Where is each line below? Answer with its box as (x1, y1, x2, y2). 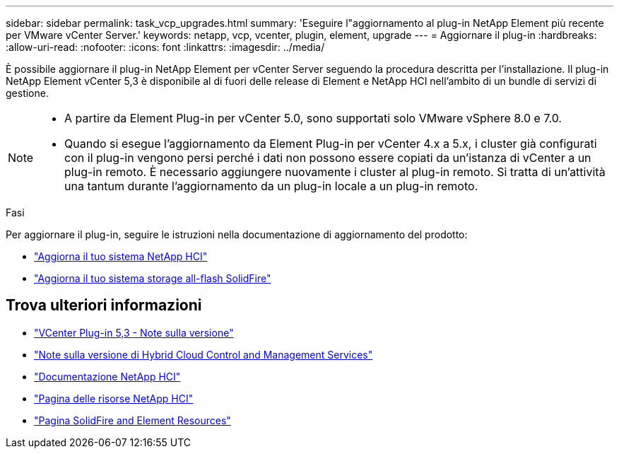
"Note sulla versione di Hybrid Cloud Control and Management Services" (34, 348, 373, 361)
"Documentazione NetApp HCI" (34, 370, 181, 383)
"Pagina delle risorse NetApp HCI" (34, 392, 194, 404)
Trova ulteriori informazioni (6, 296, 202, 315)
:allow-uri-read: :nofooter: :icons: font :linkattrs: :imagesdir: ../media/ (6, 41, 325, 53)
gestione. (6, 87, 49, 99)
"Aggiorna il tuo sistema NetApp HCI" (34, 250, 208, 262)
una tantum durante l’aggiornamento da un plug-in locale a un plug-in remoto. (64, 179, 478, 193)
